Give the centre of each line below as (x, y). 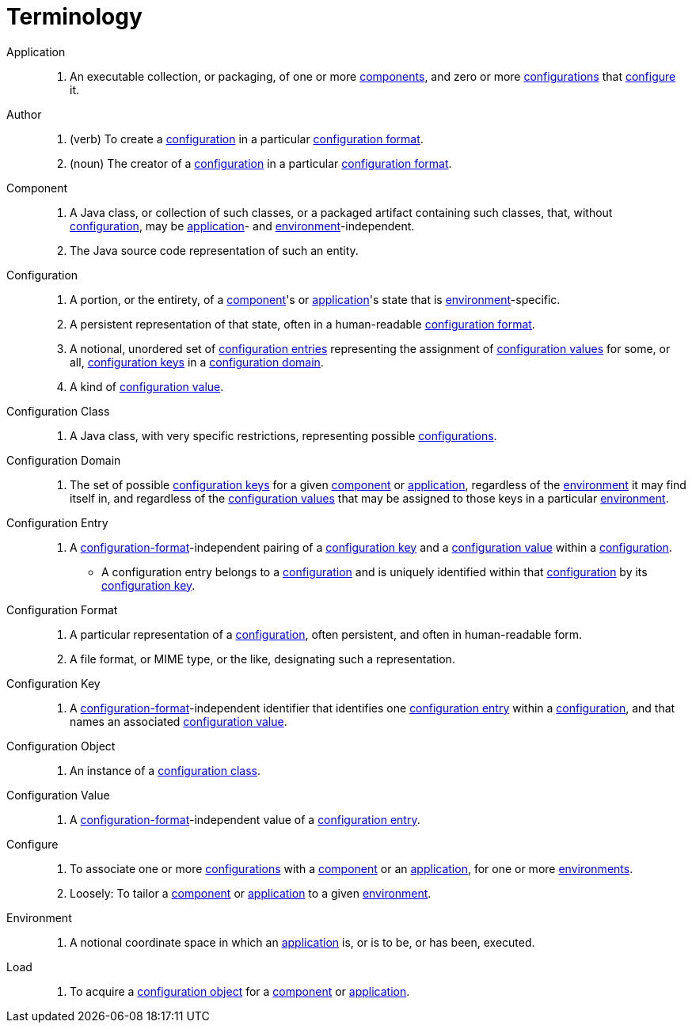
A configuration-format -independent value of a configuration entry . (245, 819)
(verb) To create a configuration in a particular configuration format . (247, 139)
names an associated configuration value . (179, 721)
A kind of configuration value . (147, 386)
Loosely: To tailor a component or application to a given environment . (251, 893)
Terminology (74, 17)
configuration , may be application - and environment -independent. (242, 226)
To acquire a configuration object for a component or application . (240, 991)
